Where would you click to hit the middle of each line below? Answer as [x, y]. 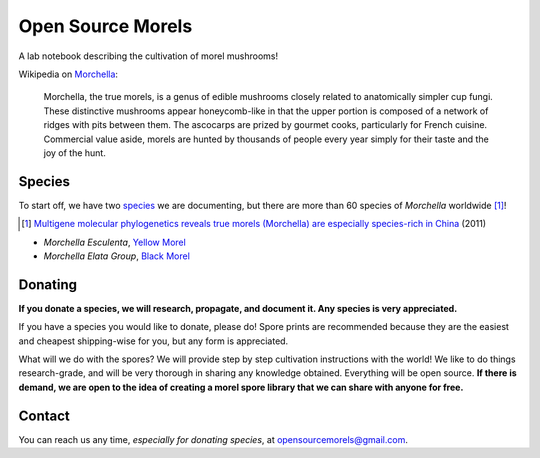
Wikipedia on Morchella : [68, 74]
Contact [44, 415]
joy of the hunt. [75, 152]
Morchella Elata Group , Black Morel [116, 256]
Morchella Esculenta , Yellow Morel [115, 242]
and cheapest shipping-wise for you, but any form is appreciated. [153, 341]
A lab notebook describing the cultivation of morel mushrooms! [148, 56]
